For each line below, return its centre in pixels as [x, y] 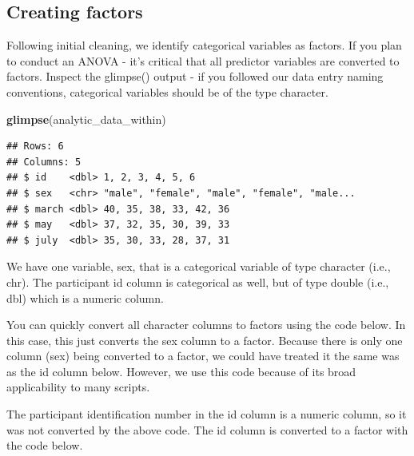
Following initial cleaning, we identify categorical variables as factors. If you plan [204, 45]
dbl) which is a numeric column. [85, 297]
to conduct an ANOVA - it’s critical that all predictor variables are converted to [203, 60]
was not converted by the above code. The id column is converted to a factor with [207, 429]
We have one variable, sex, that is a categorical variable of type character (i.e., [199, 266]
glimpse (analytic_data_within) [86, 119]
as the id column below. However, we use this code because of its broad [181, 371]
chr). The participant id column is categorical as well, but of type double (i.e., [198, 282]
